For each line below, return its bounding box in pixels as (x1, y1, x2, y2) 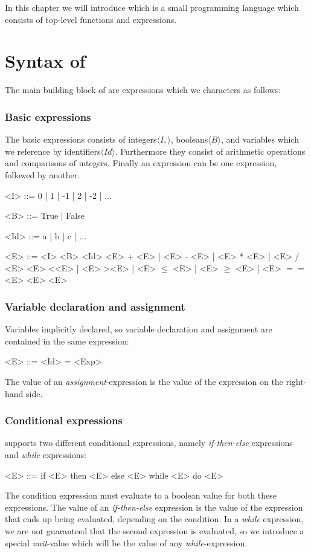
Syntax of (5, 48, 86, 73)
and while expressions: (5, 448, 86, 461)
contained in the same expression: (5, 334, 129, 347)
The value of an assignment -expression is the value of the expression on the (5, 375, 283, 388)
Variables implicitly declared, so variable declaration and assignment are (5, 323, 272, 335)
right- (286, 375, 307, 388)
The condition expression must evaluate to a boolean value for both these (5, 489, 277, 502)
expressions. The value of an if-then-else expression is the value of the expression (5, 500, 303, 513)
